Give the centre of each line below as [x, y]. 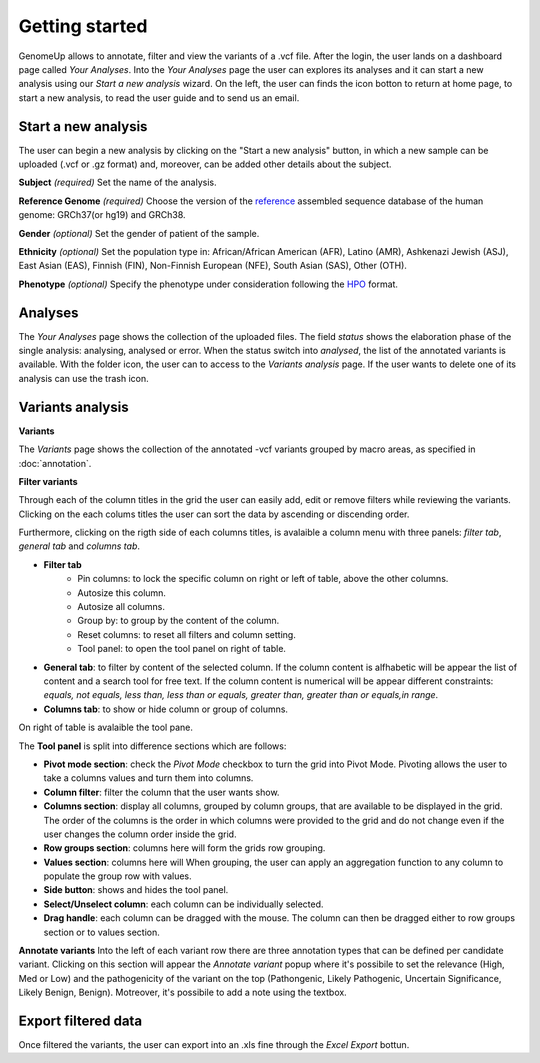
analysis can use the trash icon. [83, 378]
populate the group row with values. [117, 876]
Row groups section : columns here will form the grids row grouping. [184, 848]
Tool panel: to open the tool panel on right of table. [182, 649]
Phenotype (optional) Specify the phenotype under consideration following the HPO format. [208, 284]
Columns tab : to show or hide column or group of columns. [166, 709]
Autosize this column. [122, 592]
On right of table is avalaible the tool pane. [106, 727]
